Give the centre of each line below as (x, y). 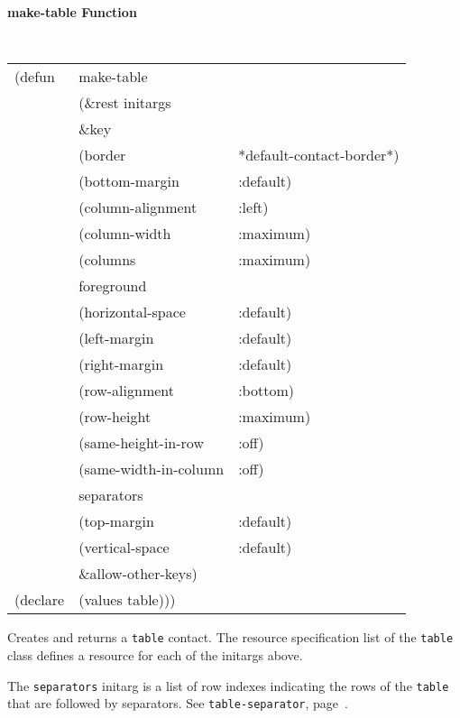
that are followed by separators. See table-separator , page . (178, 703)
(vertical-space (124, 548)
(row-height (115, 417)
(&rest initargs (125, 103)
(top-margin (116, 521)
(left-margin (116, 338)
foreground (113, 286)
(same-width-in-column (152, 469)
